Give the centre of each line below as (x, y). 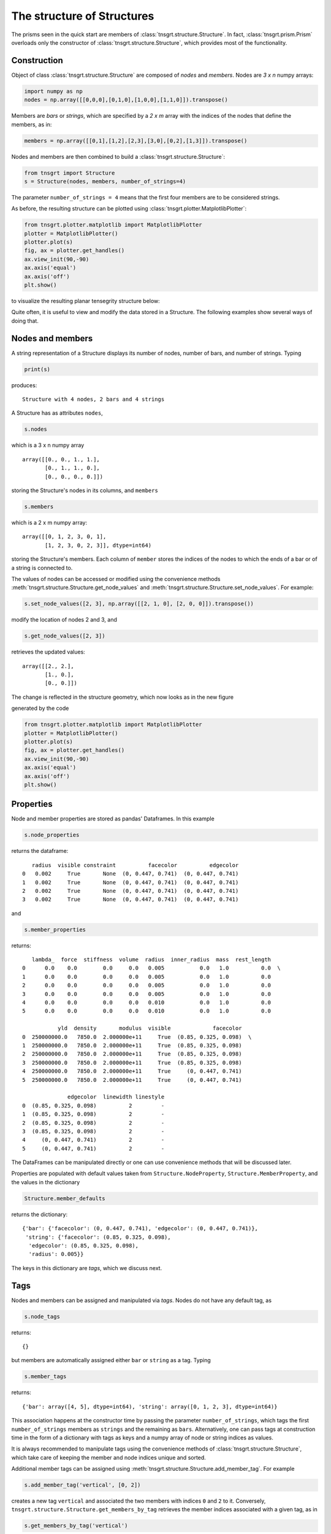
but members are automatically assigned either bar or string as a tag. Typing (111, 1360)
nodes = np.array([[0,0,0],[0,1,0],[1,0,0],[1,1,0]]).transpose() (126, 100)
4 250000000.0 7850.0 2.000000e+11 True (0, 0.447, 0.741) (132, 1071)
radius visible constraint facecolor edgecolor (135, 865)
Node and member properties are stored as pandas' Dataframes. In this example (113, 819)
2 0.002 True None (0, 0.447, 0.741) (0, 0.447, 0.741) (131, 891)
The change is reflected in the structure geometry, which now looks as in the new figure (123, 697)
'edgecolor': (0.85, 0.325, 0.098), (84, 1245)
